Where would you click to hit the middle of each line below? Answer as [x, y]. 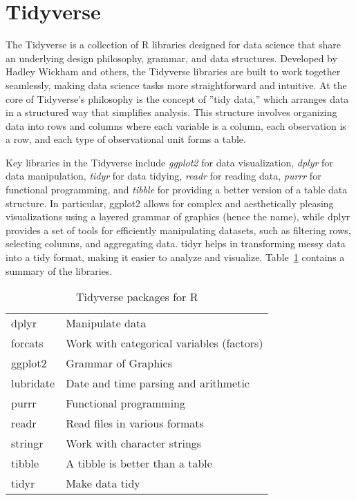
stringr [27, 443]
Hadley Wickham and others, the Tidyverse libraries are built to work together [173, 71]
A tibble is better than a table [139, 463]
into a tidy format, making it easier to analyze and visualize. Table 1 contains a [175, 257]
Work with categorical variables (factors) [165, 343]
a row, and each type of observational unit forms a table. [126, 139]
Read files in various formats [135, 423]
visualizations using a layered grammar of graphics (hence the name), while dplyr [178, 217]
